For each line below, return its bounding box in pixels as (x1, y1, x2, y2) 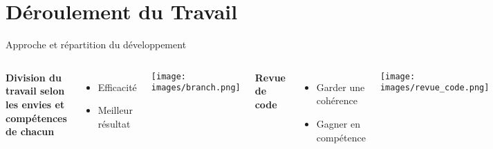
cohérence (316, 93, 357, 108)
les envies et (6, 97, 65, 111)
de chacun (6, 124, 55, 139)
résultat (97, 116, 131, 130)
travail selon (6, 83, 65, 98)
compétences (6, 110, 67, 125)
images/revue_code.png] (380, 83, 490, 93)
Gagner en (316, 116, 360, 130)
